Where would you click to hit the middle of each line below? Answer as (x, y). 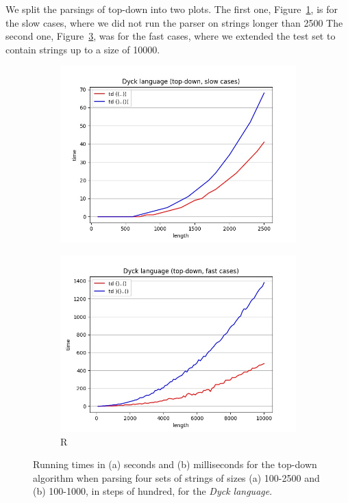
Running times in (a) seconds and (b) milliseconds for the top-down (175, 464)
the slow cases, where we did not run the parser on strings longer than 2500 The (174, 22)
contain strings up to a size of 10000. (83, 49)
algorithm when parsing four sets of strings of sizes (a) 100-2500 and (176, 477)
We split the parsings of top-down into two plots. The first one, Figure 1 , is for (172, 9)
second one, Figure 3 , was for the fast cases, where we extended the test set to (171, 36)
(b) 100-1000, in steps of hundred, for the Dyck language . (153, 491)
